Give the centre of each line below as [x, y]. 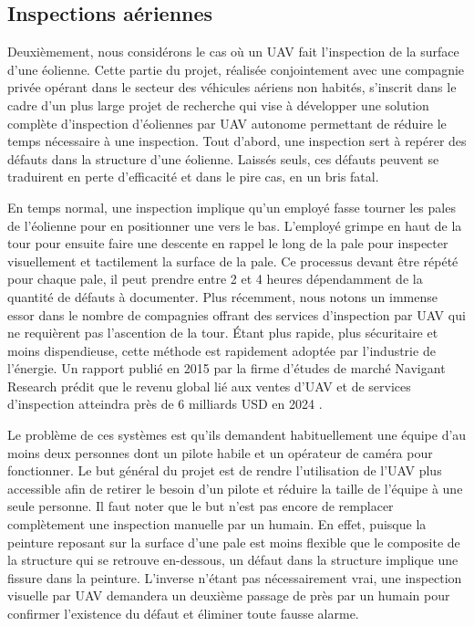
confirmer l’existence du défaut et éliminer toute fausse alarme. [183, 614]
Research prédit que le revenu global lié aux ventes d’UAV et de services [209, 386]
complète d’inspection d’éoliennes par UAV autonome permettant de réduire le [227, 123]
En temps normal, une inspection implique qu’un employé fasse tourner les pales [232, 207]
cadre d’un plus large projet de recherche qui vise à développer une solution [218, 104]
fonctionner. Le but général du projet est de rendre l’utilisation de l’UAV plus [225, 470]
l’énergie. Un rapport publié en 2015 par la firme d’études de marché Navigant [227, 368]
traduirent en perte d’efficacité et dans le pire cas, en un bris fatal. [193, 177]
